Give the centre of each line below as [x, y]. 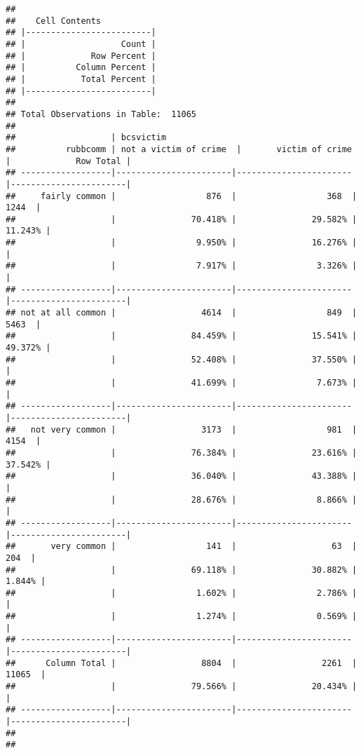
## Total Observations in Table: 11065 [101, 114]
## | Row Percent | [81, 56]
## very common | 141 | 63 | [182, 547]
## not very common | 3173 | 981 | [182, 429]
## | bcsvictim [86, 138]
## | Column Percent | [81, 68]
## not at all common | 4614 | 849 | [182, 313]
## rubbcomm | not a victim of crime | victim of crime [179, 149]
